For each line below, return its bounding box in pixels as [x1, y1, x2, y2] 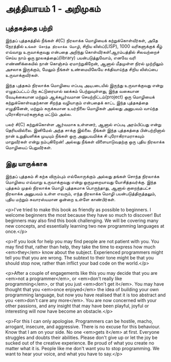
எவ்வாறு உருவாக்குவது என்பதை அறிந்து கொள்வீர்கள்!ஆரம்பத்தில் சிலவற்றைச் [5, 49, 160, 55]
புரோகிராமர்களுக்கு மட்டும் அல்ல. [5, 111, 72, 117]
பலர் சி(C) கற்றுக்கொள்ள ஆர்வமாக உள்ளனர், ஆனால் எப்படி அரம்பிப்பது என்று [5, 122, 162, 127]
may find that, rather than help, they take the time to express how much [5, 244, 156, 250]
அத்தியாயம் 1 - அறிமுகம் [5, 3, 101, 15]
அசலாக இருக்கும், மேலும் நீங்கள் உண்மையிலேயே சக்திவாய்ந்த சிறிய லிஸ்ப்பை [5, 66, 158, 72]
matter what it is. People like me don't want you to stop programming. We [5, 345, 160, 351]
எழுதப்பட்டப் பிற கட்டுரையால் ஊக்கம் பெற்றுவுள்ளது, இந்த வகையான [5, 88, 139, 94]
